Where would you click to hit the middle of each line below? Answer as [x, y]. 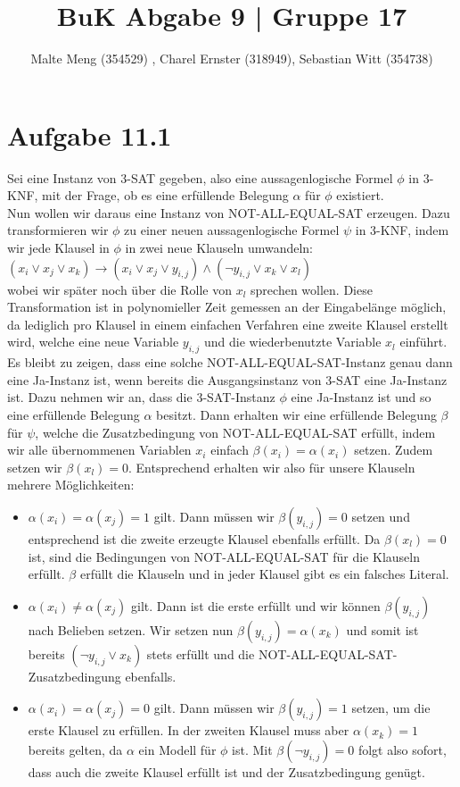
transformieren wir [58, 230]
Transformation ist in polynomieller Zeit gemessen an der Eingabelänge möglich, [227, 307]
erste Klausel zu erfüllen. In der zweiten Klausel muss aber [189, 730]
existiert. [360, 195]
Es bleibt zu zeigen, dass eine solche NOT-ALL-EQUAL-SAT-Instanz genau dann [230, 362]
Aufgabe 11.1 [90, 134]
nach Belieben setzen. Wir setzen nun [131, 629]
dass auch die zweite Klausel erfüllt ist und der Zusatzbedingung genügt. [226, 771]
